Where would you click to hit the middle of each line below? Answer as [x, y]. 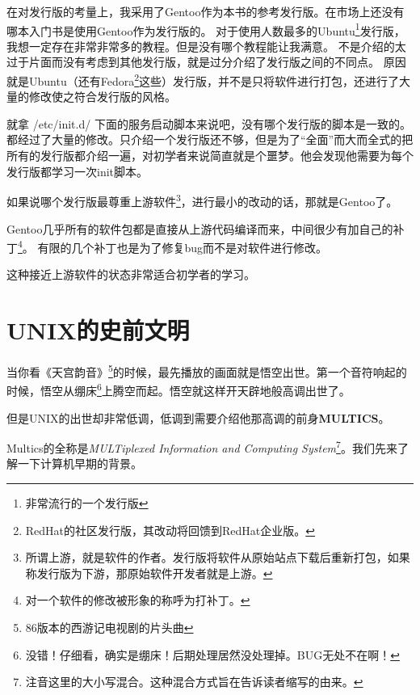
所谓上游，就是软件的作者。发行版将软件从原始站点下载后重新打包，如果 [218, 557]
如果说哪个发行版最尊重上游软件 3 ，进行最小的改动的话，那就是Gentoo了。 [202, 200]
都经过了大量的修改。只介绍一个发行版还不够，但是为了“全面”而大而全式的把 [210, 139]
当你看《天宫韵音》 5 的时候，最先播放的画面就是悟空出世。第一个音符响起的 [207, 371]
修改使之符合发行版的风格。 [102, 97]
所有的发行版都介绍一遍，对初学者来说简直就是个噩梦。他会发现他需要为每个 [210, 156]
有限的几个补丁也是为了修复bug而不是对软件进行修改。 [183, 247]
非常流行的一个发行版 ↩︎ [87, 503]
